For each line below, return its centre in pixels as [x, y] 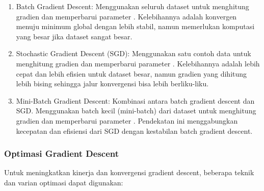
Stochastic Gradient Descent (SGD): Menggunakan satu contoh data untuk [134, 53]
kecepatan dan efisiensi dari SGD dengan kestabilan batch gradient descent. [134, 130]
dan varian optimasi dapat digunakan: [64, 182]
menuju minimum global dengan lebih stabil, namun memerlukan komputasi [135, 26]
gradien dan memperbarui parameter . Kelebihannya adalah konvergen [126, 16]
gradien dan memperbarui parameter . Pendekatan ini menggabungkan [127, 120]
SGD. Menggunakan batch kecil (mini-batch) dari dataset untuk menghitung [136, 111]
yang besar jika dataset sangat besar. [74, 36]
